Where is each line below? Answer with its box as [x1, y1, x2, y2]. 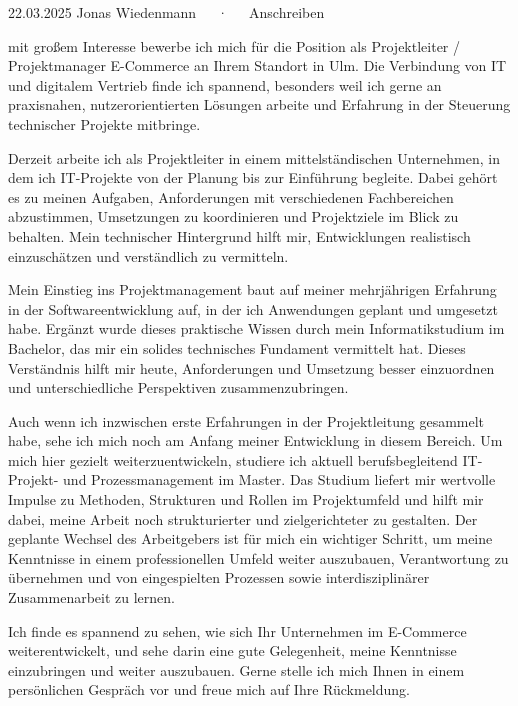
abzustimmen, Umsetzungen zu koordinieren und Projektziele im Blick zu [8, 206, 459, 227]
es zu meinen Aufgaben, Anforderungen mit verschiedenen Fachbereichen [8, 186, 454, 207]
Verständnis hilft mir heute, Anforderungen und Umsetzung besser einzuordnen [8, 357, 495, 378]
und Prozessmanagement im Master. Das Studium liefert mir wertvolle [63, 469, 496, 490]
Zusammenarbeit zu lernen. [8, 587, 175, 608]
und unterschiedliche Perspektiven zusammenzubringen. [8, 377, 349, 398]
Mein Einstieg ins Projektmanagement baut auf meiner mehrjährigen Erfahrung [8, 279, 497, 300]
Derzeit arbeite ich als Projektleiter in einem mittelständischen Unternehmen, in [8, 147, 500, 168]
